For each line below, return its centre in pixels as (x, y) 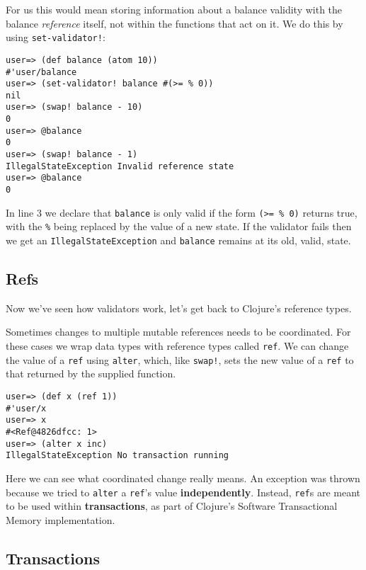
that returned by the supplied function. (91, 374)
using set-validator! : (56, 37)
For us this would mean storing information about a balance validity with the (174, 9)
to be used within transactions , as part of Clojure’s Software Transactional (172, 506)
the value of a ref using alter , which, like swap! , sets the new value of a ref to (180, 359)
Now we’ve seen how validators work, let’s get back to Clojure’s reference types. (179, 308)
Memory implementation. (61, 519)
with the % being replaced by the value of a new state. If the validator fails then (179, 226)
